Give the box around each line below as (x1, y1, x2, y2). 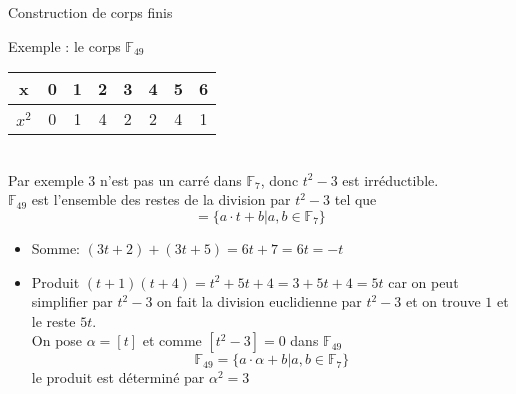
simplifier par (31, 291, 113, 312)
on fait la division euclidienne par (157, 291, 362, 312)
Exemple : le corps (8, 35, 121, 56)
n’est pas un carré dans (100, 169, 242, 190)
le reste (31, 310, 76, 331)
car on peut (388, 271, 459, 292)
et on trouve (405, 291, 481, 312)
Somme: (31, 237, 81, 258)
